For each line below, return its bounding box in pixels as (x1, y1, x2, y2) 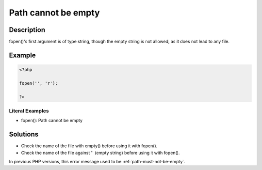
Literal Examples (9, 107, 49, 114)
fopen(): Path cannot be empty (21, 118, 82, 124)
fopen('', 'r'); (19, 80, 58, 86)
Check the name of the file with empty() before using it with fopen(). (21, 143, 158, 149)
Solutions (9, 130, 39, 139)
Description (9, 26, 46, 34)
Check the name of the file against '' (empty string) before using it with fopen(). (21, 150, 180, 155)
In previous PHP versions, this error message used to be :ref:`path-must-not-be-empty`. (9, 159, 185, 165)
